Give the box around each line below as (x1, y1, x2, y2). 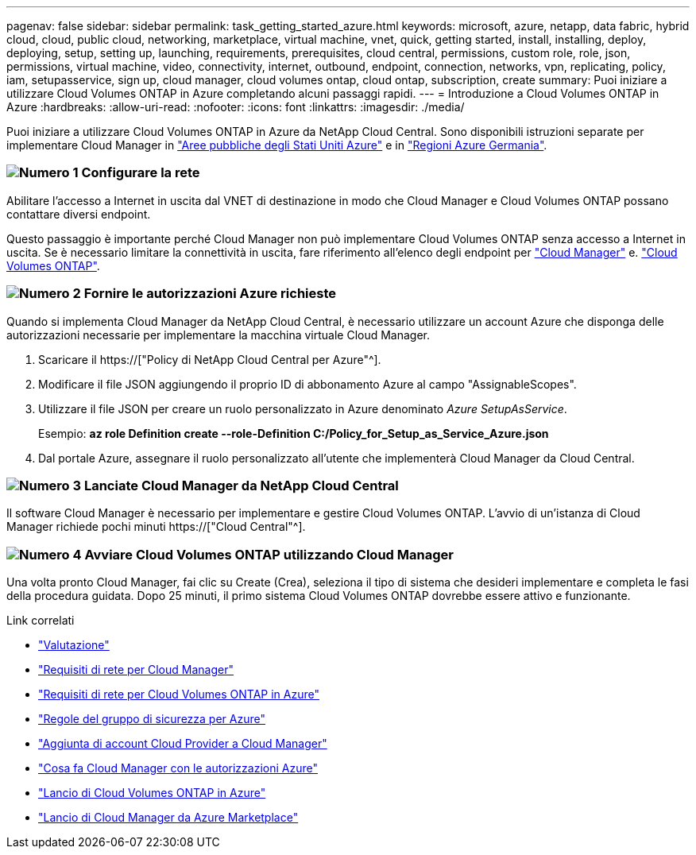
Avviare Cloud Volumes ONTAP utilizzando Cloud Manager (84, 546, 454, 563)
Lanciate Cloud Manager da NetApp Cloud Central (83, 477, 399, 493)
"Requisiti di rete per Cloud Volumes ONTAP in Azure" (38, 687, 319, 701)
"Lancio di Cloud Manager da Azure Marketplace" (38, 811, 299, 824)
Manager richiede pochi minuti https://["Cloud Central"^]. (6, 520, 306, 534)
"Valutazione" (38, 638, 110, 652)
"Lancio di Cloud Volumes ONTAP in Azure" (38, 786, 266, 799)
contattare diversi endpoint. (6, 207, 151, 221)
